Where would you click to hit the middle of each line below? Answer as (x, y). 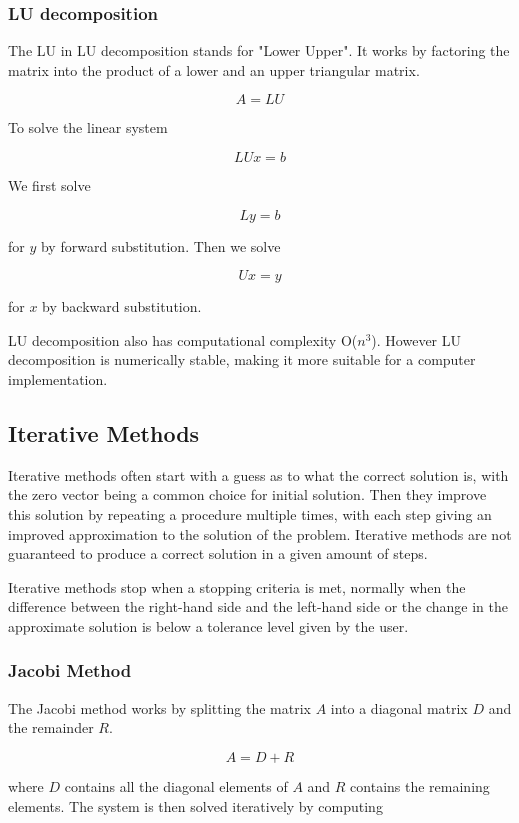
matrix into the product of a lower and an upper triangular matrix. (214, 69)
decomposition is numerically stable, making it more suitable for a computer (242, 359)
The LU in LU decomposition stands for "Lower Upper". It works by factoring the (259, 50)
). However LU (416, 339)
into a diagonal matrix (399, 707)
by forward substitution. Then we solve (160, 245)
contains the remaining (420, 785)
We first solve (49, 185)
